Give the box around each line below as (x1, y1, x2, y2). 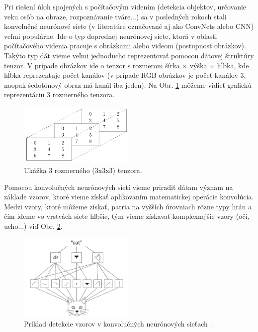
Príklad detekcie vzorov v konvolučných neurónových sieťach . (24, 319, 212, 329)
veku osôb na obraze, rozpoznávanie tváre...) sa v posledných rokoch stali (4, 11, 227, 21)
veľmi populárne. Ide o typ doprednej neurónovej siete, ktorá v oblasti (4, 30, 217, 41)
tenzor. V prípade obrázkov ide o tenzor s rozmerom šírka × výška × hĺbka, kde (4, 60, 249, 70)
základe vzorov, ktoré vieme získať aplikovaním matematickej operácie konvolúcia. (4, 191, 254, 202)
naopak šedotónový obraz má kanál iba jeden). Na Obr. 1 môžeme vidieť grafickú (4, 79, 252, 90)
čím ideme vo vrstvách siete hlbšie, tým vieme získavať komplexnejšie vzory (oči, (4, 211, 250, 221)
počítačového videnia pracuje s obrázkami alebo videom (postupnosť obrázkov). (4, 40, 246, 51)
